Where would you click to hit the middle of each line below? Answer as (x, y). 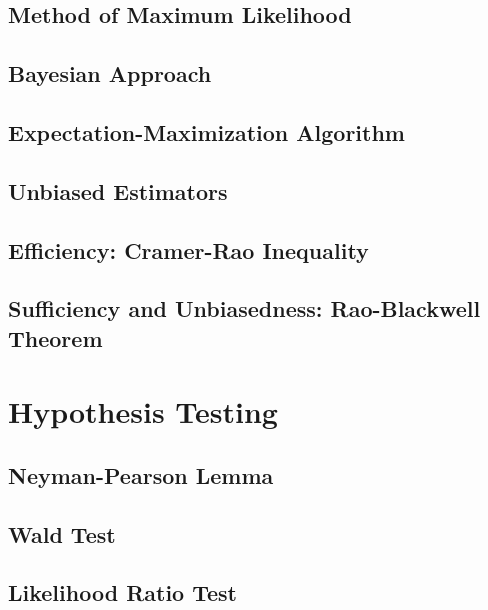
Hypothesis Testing (143, 411)
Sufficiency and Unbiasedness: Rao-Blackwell (244, 308)
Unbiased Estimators (118, 190)
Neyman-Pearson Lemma (141, 474)
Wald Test (62, 533)
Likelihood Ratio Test (122, 592)
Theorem (55, 337)
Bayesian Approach (110, 73)
